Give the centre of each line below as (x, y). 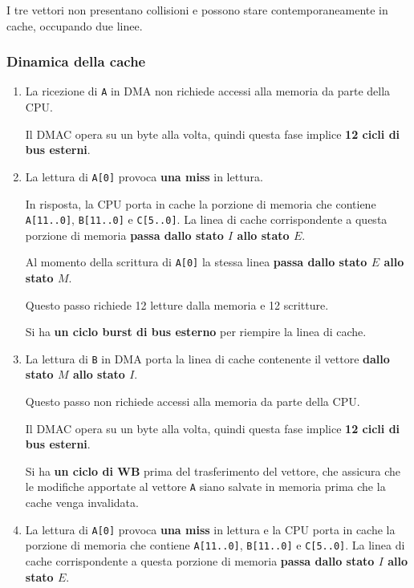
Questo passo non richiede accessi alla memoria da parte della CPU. (193, 401)
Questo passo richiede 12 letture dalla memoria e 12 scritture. (177, 304)
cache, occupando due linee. (75, 25)
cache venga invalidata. (82, 503)
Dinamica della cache (76, 61)
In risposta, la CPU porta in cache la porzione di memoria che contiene (201, 203)
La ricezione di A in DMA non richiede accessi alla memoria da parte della (208, 91)
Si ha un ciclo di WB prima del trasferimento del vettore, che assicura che (213, 470)
